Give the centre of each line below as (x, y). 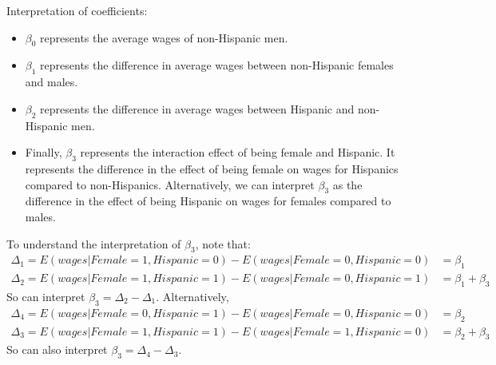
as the (347, 184)
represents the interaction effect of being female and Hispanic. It (238, 152)
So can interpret (46, 296)
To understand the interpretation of (94, 243)
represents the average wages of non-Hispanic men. (164, 37)
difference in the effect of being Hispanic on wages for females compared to (208, 201)
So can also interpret (57, 349)
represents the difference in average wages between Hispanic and (197, 108)
